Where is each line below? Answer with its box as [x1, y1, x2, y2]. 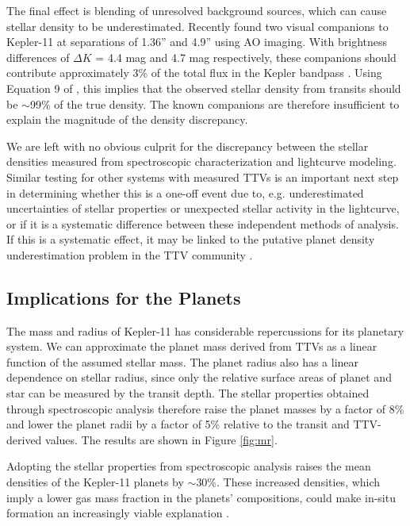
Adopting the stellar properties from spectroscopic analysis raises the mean [6, 458, 371, 474]
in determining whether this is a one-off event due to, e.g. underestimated [6, 184, 364, 201]
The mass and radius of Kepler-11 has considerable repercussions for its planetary [6, 322, 404, 339]
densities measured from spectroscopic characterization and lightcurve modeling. [6, 153, 397, 170]
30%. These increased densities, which [196, 474, 381, 490]
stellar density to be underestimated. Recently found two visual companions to [6, 17, 389, 34]
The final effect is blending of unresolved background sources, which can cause [6, 2, 387, 18]
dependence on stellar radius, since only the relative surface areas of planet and [6, 369, 392, 386]
